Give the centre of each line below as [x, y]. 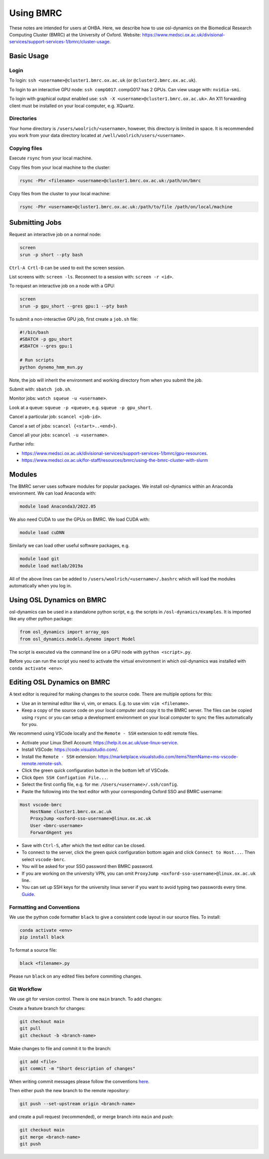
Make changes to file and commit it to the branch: [60, 1048]
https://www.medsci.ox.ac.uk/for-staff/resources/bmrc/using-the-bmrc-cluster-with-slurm [115, 460]
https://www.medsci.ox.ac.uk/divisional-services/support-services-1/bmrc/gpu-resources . [115, 453]
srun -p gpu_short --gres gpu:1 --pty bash [74, 306]
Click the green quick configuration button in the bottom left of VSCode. [95, 770]
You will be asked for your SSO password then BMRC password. [88, 867]
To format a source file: [33, 950]
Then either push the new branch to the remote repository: [69, 1091]
